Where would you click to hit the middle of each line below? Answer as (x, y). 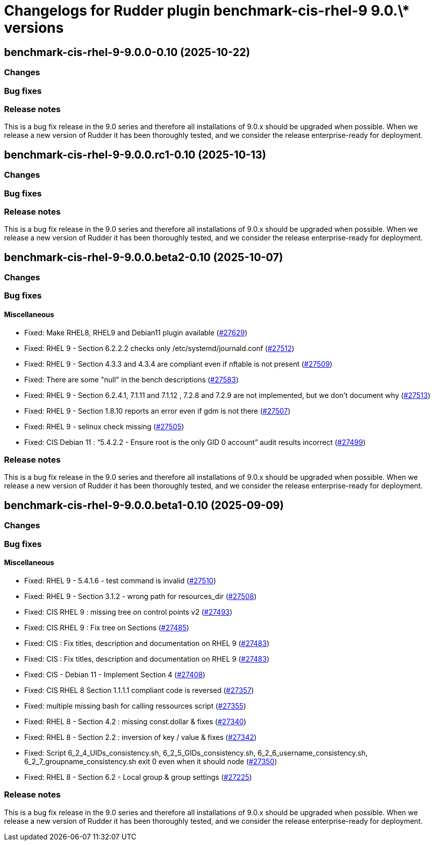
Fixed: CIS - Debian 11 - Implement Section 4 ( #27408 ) (115, 674)
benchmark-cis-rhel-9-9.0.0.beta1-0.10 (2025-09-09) (144, 505)
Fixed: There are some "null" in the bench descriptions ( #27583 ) (132, 379)
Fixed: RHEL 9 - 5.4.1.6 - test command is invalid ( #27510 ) (120, 580)
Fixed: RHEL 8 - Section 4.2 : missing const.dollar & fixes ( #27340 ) (135, 721)
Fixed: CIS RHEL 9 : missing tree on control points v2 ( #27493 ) (128, 612)
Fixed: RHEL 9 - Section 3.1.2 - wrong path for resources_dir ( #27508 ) (140, 596)
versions (34, 28)
